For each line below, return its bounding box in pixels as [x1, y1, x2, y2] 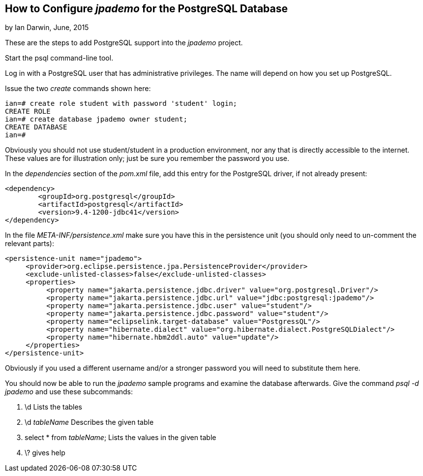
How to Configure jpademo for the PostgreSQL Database [5, 2, 288, 15]
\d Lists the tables [25, 403, 83, 412]
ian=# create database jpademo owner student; [5, 115, 187, 124]
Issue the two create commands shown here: [5, 84, 151, 93]
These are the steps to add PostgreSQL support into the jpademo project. [5, 38, 243, 47]
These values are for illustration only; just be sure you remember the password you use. [5, 154, 290, 163]
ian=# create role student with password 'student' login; [5, 99, 238, 108]
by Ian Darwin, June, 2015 [5, 23, 89, 32]
